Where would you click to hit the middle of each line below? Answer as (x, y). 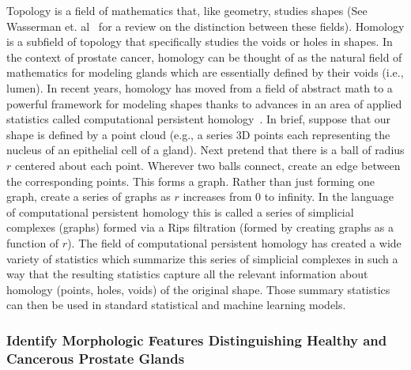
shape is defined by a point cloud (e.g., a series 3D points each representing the (198, 134)
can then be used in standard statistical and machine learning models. (176, 305)
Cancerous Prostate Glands (96, 358)
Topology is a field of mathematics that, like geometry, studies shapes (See (187, 10)
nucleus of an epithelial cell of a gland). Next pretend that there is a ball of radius (205, 150)
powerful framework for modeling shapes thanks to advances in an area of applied (204, 103)
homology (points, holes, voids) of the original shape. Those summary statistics (198, 289)
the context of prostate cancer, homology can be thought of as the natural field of (204, 57)
